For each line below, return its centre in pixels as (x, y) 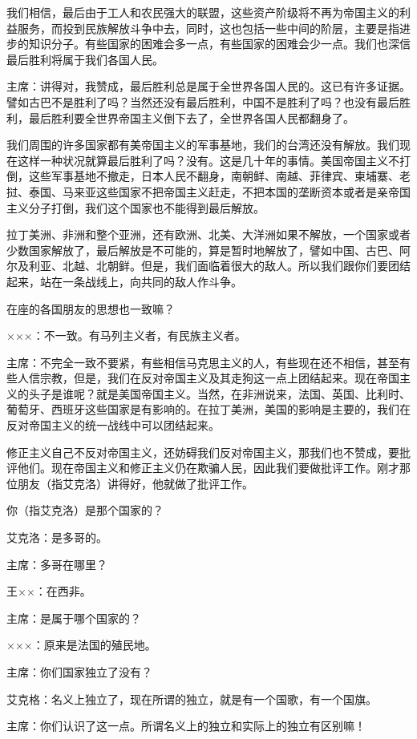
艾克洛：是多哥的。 (57, 537)
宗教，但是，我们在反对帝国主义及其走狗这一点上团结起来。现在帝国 (219, 378)
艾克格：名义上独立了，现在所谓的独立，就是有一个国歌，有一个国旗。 (192, 699)
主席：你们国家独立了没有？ (79, 672)
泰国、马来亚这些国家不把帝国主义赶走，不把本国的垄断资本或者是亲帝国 (219, 191)
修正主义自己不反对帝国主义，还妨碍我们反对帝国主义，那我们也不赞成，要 (203, 452)
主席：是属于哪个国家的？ (74, 618)
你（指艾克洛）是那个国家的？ (85, 510)
